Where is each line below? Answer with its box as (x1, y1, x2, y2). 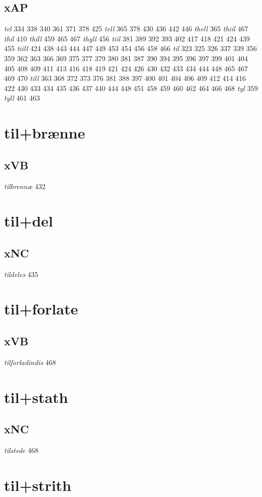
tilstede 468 (4, 445, 38, 456)
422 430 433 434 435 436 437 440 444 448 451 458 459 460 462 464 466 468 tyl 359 (4, 82, 258, 93)
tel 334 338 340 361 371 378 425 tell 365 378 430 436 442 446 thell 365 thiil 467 (4, 23, 248, 34)
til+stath (4, 386, 68, 407)
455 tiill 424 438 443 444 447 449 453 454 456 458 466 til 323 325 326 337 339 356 (4, 43, 257, 54)
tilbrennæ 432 (4, 180, 46, 191)
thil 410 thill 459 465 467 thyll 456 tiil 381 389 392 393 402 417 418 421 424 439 (4, 33, 250, 43)
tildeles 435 (4, 268, 38, 279)
